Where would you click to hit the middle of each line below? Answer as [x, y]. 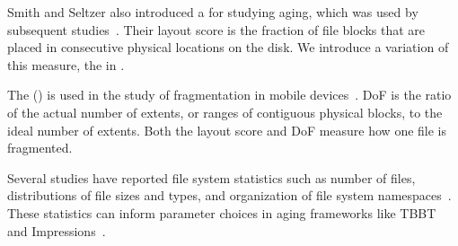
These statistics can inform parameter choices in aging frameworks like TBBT [222, 212]
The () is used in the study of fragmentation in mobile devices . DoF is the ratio [229, 95]
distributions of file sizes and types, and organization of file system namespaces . [229, 195]
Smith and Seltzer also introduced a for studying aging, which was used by [213, 12]
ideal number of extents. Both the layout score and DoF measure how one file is [227, 130]
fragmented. [40, 148]
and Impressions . [57, 230]
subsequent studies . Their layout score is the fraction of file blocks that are [216, 29]
